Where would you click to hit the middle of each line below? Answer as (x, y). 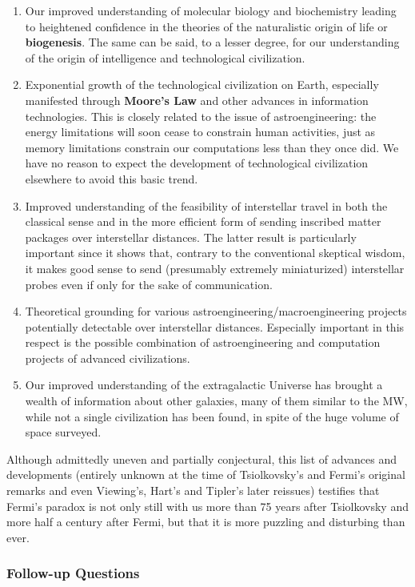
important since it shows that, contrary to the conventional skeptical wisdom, (215, 253)
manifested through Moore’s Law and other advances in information (197, 100)
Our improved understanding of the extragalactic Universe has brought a (204, 385)
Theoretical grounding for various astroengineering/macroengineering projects (216, 311)
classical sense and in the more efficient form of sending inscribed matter (203, 221)
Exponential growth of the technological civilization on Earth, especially (202, 84)
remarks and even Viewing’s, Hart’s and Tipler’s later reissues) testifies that (193, 491)
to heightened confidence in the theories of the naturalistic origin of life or (206, 26)
